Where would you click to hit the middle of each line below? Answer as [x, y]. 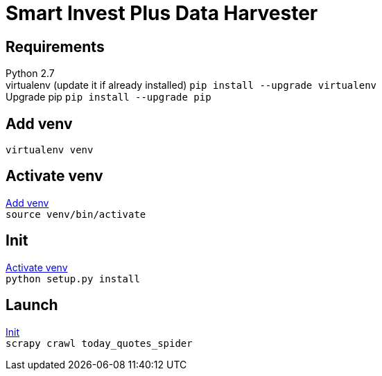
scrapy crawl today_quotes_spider [99, 343]
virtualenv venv [50, 150]
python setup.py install [73, 279]
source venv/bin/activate [76, 214]
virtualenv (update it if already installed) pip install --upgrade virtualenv [191, 85]
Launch [32, 305]
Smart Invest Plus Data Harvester [162, 13]
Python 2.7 [30, 74]
